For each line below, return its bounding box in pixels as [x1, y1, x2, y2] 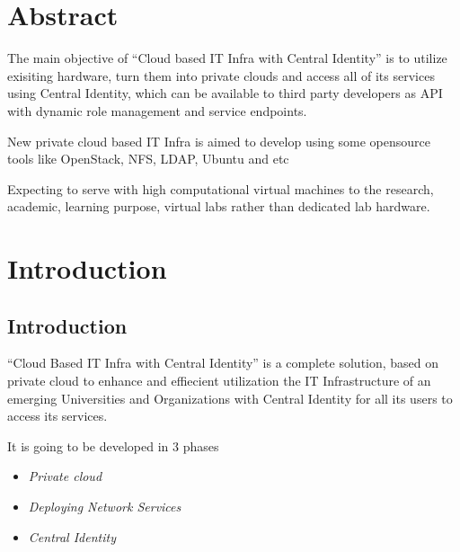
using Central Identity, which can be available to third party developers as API [7, 84, 443, 102]
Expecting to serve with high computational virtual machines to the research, [7, 179, 434, 198]
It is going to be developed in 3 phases [7, 436, 219, 455]
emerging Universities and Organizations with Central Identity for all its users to [7, 388, 453, 407]
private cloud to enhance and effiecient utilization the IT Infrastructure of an [7, 371, 431, 390]
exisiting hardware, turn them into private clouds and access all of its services [7, 66, 435, 85]
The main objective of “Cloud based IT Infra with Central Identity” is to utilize [7, 49, 447, 67]
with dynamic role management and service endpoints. [7, 101, 307, 120]
